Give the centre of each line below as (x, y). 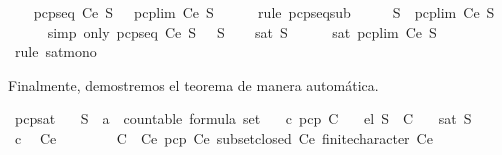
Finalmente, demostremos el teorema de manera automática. (193, 84)
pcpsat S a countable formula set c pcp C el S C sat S (243, 118)
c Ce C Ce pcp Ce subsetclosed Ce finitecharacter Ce (223, 137)
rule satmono (55, 51)
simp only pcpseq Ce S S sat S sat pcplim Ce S (242, 31)
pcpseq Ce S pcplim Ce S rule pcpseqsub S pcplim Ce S (264, 12)
